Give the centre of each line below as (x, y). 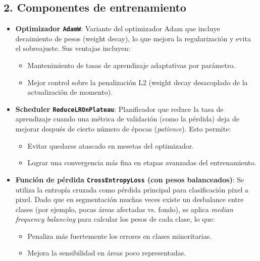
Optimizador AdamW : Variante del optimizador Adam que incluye (118, 28)
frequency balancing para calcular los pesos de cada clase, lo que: (115, 219)
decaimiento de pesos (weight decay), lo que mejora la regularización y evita (133, 38)
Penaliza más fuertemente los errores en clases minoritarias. (120, 236)
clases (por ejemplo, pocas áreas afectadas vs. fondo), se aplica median (124, 209)
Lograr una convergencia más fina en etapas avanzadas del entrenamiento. (142, 162)
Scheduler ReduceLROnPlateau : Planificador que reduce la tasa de (119, 109)
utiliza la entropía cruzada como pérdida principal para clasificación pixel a (132, 189)
